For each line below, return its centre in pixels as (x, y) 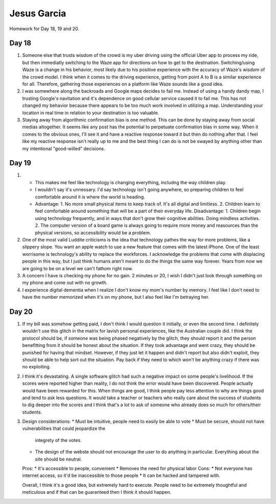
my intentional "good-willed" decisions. (64, 148)
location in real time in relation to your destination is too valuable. (91, 113)
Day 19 (20, 163)
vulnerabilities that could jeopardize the (64, 429)
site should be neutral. (59, 459)
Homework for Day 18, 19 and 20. (44, 29)
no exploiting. (37, 367)
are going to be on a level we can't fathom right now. (77, 268)
